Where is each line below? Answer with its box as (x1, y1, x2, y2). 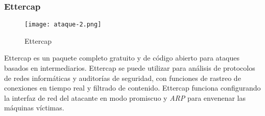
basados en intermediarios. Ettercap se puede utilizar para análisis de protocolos (4, 63, 255, 73)
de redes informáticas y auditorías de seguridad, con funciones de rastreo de (4, 72, 241, 83)
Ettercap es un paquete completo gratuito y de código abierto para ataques (4, 52, 239, 63)
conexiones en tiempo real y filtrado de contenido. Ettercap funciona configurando (4, 82, 261, 93)
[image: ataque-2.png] (25, 21, 102, 28)
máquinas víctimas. (4, 102, 64, 113)
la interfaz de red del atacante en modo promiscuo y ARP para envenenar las (4, 92, 246, 103)
